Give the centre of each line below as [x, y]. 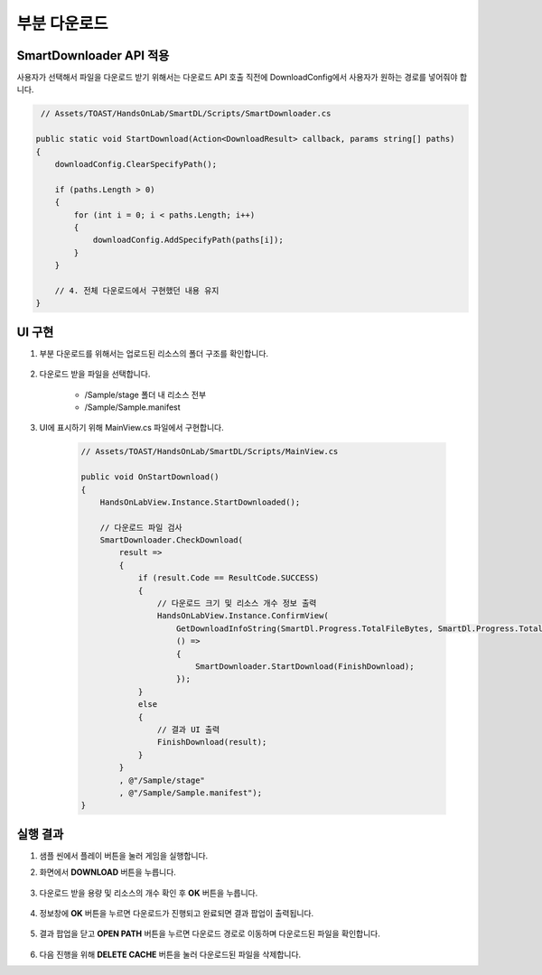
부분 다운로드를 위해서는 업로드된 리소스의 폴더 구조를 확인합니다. [154, 353]
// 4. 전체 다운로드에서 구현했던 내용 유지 [137, 290]
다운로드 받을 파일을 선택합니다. [95, 374]
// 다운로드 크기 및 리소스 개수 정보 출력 [237, 604]
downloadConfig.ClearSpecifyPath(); [135, 164]
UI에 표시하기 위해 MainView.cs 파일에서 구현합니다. [132, 428]
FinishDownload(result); [212, 742]
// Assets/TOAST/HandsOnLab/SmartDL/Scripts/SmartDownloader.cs [186, 114]
